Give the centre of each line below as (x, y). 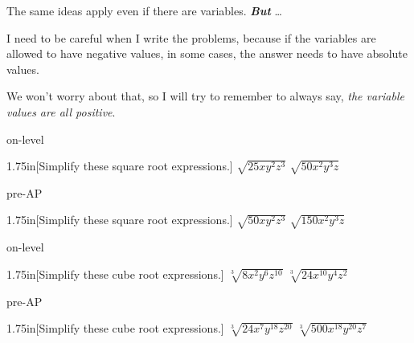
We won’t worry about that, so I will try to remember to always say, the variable (205, 96)
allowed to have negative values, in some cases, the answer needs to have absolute (207, 53)
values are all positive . (61, 111)
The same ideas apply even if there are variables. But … (144, 10)
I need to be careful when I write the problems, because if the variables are (191, 37)
